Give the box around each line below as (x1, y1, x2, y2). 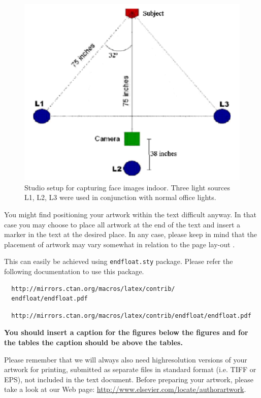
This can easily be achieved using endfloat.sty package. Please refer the (4, 256, 233, 267)
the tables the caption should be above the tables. (4, 337, 183, 347)
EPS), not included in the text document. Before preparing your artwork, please (4, 374, 253, 384)
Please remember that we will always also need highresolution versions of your (4, 354, 247, 364)
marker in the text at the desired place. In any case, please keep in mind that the (4, 229, 257, 240)
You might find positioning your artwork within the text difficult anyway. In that (4, 209, 256, 219)
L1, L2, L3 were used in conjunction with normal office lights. (24, 192, 216, 203)
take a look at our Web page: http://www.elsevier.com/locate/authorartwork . (4, 384, 246, 394)
